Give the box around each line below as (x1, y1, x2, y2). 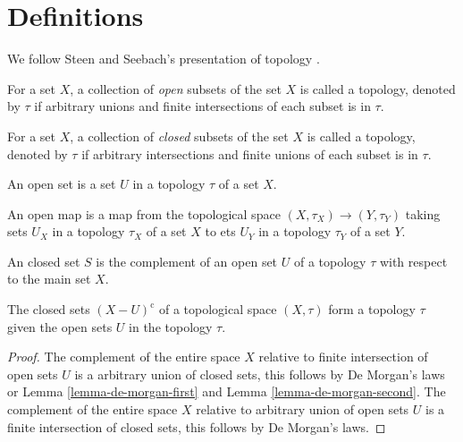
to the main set (7, 269, 91, 288)
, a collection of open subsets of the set (70, 79, 282, 98)
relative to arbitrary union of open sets (196, 400, 409, 419)
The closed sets (7, 300, 90, 319)
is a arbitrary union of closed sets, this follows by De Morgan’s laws (74, 364, 445, 383)
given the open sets (7, 317, 113, 336)
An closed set (7, 251, 80, 270)
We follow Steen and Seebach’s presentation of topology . (7, 49, 320, 68)
